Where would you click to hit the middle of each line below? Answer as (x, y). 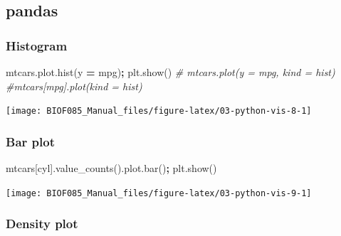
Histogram (37, 45)
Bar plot (30, 141)
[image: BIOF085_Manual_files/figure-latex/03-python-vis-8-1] (159, 111)
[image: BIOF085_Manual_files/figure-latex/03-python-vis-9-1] (159, 193)
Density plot (42, 224)
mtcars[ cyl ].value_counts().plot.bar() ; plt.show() (111, 168)
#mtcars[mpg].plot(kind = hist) (74, 86)
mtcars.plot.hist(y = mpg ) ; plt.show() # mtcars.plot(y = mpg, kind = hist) (170, 72)
